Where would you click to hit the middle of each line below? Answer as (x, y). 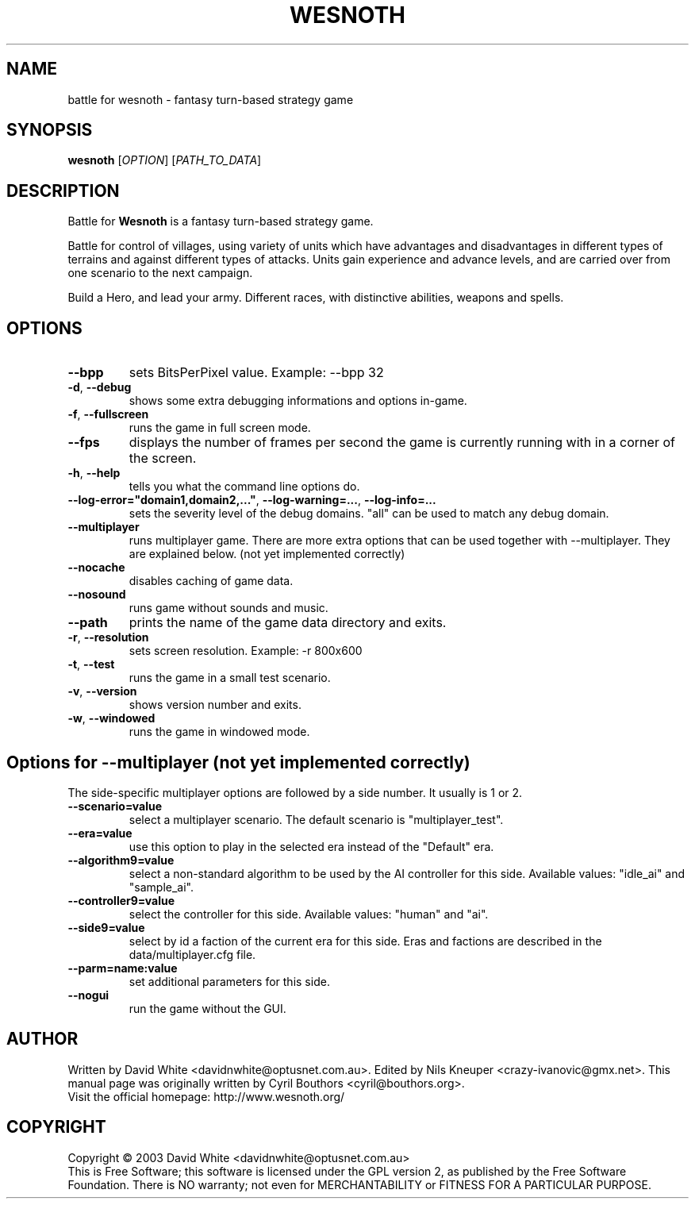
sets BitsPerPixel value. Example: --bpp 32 (256, 373)
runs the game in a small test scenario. (230, 678)
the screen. (163, 458)
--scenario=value (115, 806)
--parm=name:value (123, 968)
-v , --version (102, 691)
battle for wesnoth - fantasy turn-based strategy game (211, 99)
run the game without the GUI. (207, 1008)
